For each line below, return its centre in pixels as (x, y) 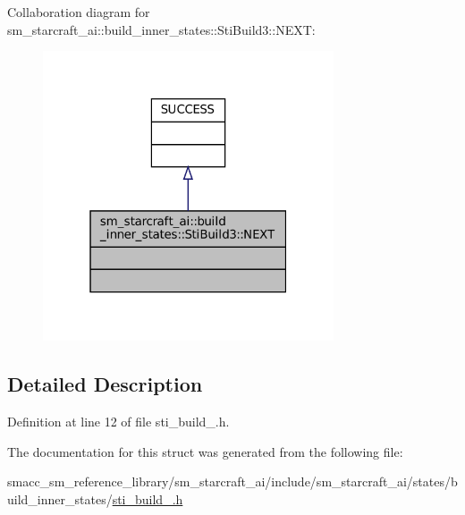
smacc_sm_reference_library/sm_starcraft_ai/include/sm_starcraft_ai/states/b (232, 481)
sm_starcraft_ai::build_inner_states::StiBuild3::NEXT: (161, 29)
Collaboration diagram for (79, 12)
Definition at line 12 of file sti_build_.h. (118, 422)
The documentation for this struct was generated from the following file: (205, 451)
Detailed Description (105, 384)
